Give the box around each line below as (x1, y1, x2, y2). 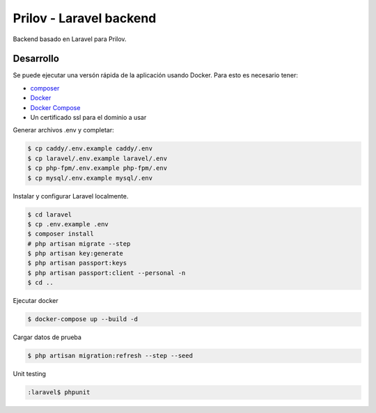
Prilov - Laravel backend (13, 10, 157, 26)
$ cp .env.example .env (27, 220, 109, 228)
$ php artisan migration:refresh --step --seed (27, 352, 193, 360)
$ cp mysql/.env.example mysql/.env (27, 174, 153, 182)
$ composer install (27, 230, 94, 238)
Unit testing (13, 370, 47, 378)
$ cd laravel (27, 210, 72, 219)
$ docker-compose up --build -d (27, 315, 139, 323)
